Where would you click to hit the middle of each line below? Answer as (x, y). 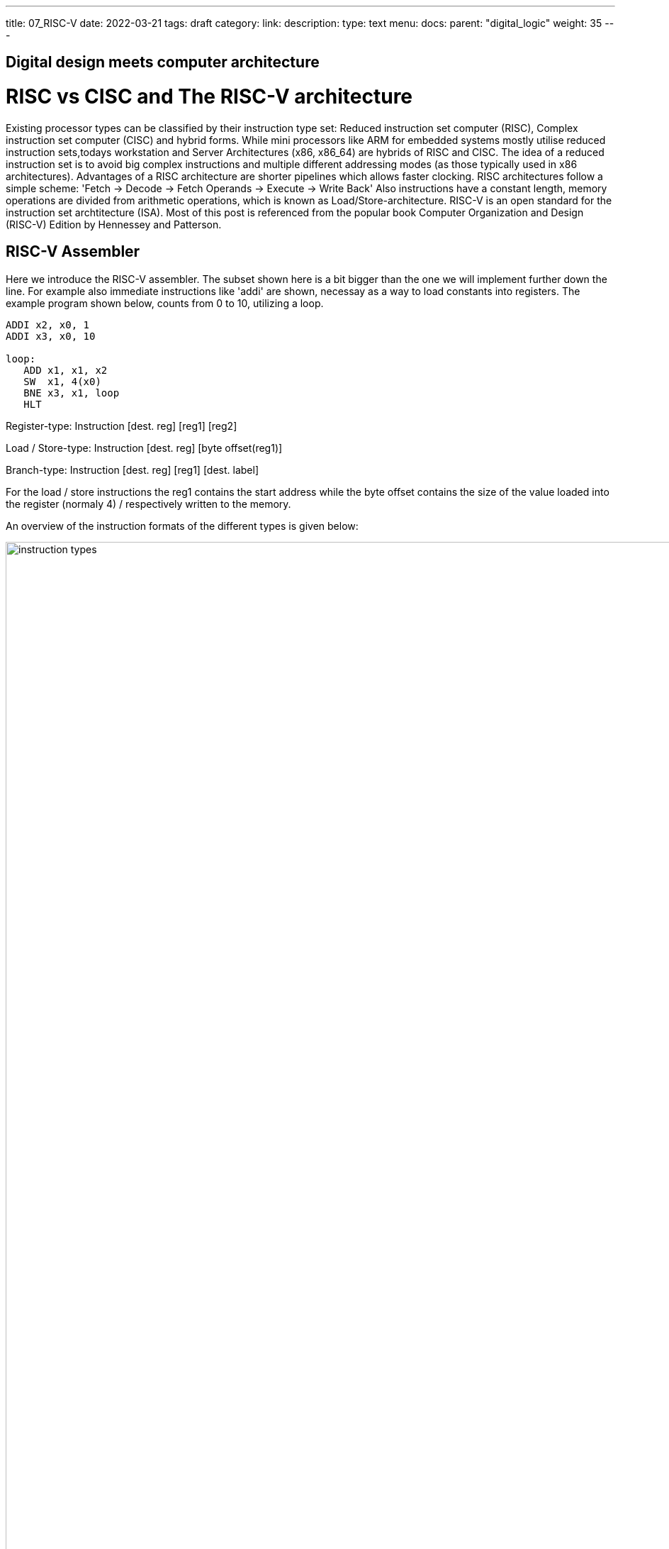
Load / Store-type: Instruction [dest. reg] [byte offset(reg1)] (144, 448)
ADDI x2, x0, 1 (48, 324)
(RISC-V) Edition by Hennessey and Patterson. (114, 224)
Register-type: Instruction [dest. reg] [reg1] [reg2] (122, 426)
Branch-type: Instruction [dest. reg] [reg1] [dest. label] (133, 470)
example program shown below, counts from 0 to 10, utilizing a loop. (165, 303)
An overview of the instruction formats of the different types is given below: (182, 526)
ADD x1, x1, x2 (66, 370)
